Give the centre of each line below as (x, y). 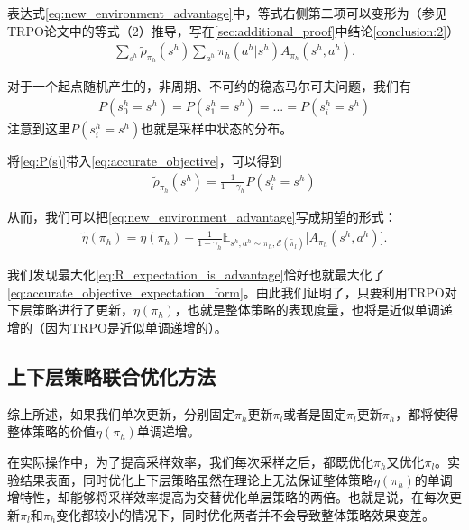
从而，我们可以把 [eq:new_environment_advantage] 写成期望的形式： (202, 217)
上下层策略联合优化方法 (111, 376)
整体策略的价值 (51, 431)
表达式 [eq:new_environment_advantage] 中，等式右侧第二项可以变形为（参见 (227, 13)
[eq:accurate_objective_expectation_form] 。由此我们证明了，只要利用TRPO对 (232, 292)
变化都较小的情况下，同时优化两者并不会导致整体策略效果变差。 (246, 514)
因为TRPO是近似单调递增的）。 (136, 328)
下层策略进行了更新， (70, 310)
